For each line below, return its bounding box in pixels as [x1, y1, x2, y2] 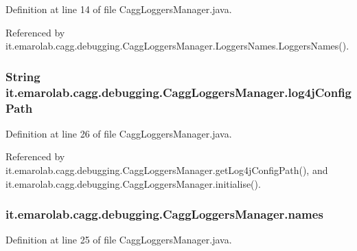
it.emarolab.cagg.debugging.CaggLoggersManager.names [5, 206, 323, 223]
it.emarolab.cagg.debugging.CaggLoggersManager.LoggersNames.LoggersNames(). [5, 39, 349, 53]
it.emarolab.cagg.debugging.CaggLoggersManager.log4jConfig [5, 83, 352, 100]
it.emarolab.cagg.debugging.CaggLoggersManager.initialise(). [5, 176, 261, 190]
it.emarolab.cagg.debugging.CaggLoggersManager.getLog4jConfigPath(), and [5, 163, 328, 177]
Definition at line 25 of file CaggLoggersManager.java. [5, 232, 232, 247]
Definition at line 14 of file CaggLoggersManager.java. [5, 2, 232, 16]
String [5, 67, 41, 85]
